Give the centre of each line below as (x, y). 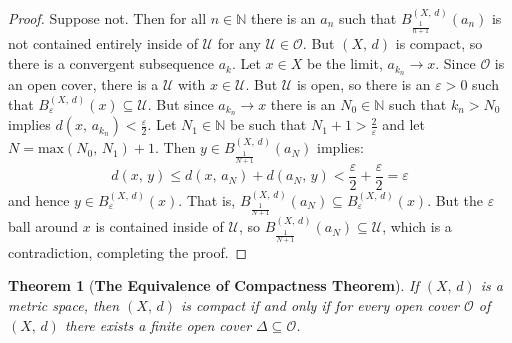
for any (239, 43)
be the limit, (344, 63)
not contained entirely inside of (103, 43)
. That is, (207, 199)
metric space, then (64, 305)
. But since (180, 103)
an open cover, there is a (83, 83)
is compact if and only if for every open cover (320, 305)
